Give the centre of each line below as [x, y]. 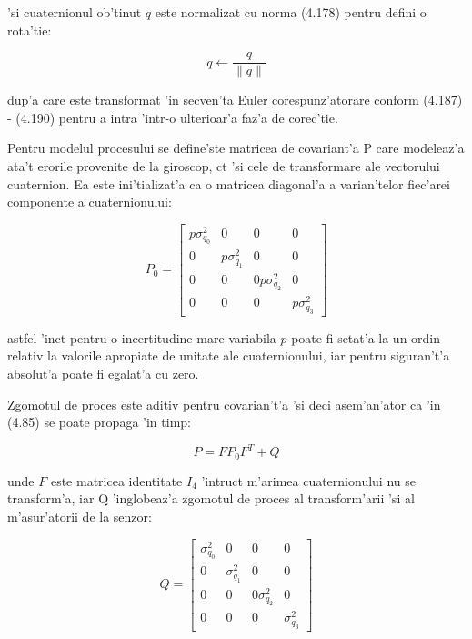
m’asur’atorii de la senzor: [80, 516]
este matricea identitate [116, 480]
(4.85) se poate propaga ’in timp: [99, 422]
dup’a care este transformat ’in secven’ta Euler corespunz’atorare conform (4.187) [235, 100]
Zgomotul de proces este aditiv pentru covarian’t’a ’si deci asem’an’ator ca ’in [224, 404]
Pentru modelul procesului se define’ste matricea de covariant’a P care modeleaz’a [236, 148]
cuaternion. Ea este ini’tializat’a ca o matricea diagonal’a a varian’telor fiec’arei [229, 183]
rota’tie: [30, 30]
